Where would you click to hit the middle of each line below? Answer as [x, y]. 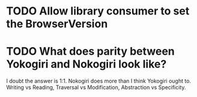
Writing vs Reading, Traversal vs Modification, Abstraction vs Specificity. [96, 87]
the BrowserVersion [57, 24]
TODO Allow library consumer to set [98, 11]
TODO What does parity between [91, 52]
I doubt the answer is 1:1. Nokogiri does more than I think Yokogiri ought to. [98, 81]
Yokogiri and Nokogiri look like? [86, 64]
